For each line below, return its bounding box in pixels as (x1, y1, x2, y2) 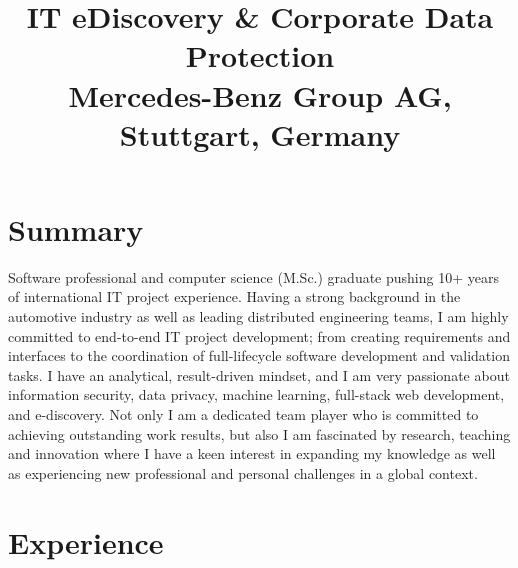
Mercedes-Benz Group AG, (68, 74, 452, 115)
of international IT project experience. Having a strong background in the (8, 286, 461, 307)
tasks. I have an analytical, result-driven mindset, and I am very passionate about (8, 364, 510, 385)
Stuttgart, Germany (119, 113, 401, 154)
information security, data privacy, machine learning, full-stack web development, (8, 384, 505, 405)
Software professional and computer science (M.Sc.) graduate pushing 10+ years (8, 266, 499, 287)
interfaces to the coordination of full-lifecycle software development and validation (8, 345, 510, 366)
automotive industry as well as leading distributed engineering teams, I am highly (8, 306, 509, 327)
